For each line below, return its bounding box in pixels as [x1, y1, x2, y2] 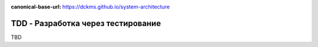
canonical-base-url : [11, 3, 62, 10]
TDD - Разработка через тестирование [11, 18, 161, 28]
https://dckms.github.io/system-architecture [62, 3, 170, 10]
